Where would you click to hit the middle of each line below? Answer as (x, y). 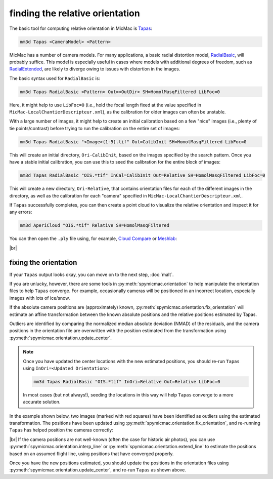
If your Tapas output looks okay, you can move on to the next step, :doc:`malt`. (92, 274)
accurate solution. (42, 402)
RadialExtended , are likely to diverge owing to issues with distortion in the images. (95, 69)
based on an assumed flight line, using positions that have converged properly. (92, 454)
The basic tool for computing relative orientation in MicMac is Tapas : (81, 28)
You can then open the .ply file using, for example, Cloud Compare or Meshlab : (93, 238)
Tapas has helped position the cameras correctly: (61, 430)
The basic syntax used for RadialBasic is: (55, 78)
